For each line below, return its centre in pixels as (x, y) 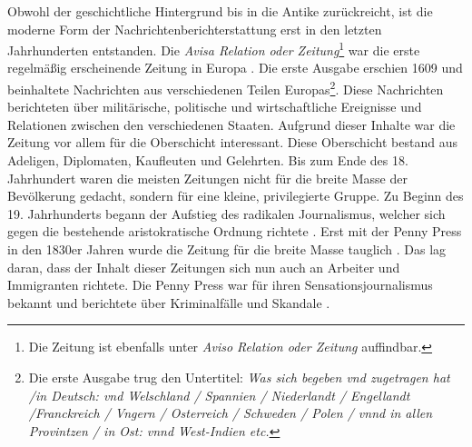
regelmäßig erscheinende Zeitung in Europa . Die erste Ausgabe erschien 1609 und (235, 68)
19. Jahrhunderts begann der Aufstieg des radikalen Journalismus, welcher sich (226, 213)
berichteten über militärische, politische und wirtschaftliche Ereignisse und (215, 107)
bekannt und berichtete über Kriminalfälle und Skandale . (169, 302)
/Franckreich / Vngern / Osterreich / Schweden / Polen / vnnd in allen (231, 413)
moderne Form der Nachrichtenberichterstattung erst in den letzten (195, 29)
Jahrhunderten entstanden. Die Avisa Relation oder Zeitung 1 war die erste (214, 49)
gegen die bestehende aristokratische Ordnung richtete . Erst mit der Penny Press (235, 231)
